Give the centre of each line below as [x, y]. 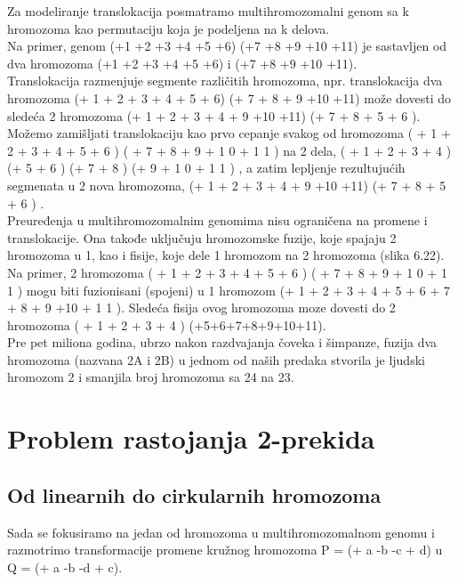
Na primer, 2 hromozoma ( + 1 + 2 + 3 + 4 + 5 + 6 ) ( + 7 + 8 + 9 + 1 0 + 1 [228, 272]
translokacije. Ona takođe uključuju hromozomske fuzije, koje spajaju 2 [202, 237]
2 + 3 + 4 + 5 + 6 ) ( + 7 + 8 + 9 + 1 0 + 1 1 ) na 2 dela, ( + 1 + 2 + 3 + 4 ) [229, 150]
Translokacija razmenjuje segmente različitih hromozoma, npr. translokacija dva [225, 81]
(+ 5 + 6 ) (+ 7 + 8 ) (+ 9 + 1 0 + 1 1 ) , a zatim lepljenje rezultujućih [206, 168]
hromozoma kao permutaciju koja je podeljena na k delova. [169, 28]
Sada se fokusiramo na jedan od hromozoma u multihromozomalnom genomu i [221, 532]
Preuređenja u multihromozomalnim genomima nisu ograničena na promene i [217, 220]
